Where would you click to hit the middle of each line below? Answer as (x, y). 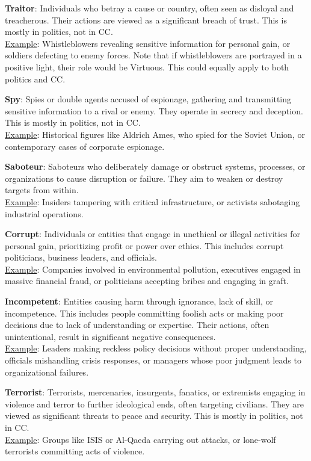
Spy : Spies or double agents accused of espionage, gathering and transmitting (148, 99)
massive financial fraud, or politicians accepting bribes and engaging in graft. (147, 281)
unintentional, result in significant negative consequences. (110, 336)
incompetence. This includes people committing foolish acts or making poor (144, 313)
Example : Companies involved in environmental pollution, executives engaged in (153, 269)
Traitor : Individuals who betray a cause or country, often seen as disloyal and (149, 8)
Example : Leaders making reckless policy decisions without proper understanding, (156, 348)
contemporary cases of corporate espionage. (85, 146)
